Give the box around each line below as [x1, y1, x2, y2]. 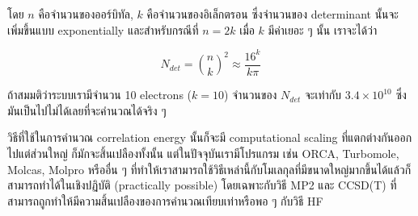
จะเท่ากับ [305, 86, 342, 103]
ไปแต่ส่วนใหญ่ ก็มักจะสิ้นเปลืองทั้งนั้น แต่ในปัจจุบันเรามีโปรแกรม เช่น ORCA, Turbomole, [7, 144, 399, 161]
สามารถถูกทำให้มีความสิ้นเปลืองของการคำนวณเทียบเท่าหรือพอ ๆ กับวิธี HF [7, 192, 323, 209]
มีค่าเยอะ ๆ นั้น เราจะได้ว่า [268, 21, 378, 38]
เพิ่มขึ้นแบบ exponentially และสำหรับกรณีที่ [7, 21, 199, 38]
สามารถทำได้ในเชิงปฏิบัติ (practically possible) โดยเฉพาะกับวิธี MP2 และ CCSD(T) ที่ [7, 177, 397, 193]
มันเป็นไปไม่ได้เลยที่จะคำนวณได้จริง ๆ [7, 102, 167, 118]
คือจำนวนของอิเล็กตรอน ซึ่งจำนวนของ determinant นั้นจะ [146, 6, 399, 22]
